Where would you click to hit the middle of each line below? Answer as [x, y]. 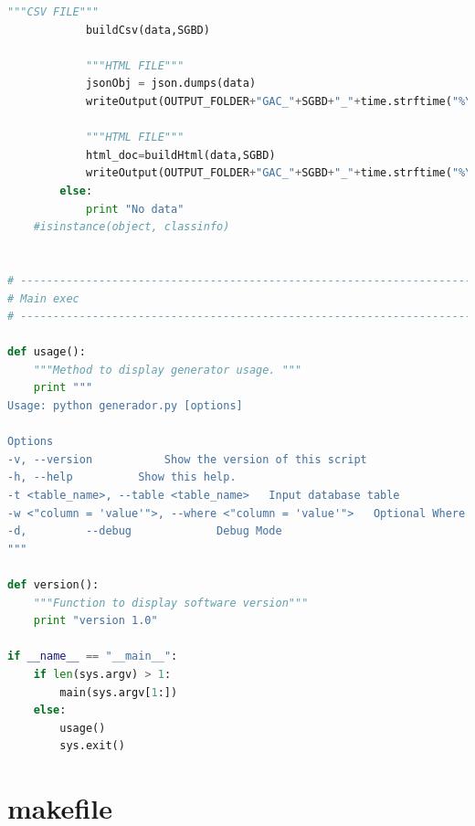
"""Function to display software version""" [171, 603]
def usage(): [47, 352]
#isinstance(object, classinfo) [132, 227]
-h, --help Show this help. [122, 477]
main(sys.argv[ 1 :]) [119, 692]
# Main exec [43, 298]
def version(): [53, 585]
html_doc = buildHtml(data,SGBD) [180, 155]
